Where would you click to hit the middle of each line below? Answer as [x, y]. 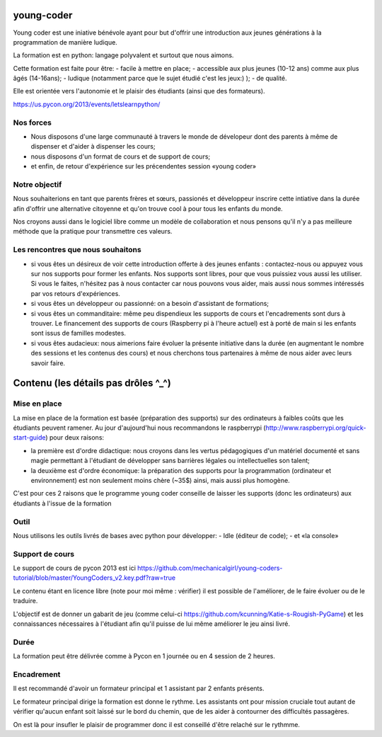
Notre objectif [37, 184]
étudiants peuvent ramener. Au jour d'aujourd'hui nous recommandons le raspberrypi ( [139, 428]
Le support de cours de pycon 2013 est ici [74, 568]
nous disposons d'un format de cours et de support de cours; [121, 156]
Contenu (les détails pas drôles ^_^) [92, 383]
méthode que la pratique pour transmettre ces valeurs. [93, 232]
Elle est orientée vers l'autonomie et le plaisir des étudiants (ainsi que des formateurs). [139, 91]
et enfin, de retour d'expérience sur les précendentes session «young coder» [144, 166]
